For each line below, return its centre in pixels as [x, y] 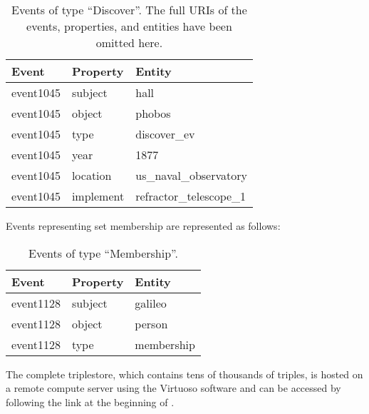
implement [98, 196]
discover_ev [165, 134]
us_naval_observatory [191, 175]
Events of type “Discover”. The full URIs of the [129, 10]
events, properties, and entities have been [129, 26]
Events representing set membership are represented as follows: [143, 226]
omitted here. [129, 42]
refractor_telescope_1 [191, 196]
